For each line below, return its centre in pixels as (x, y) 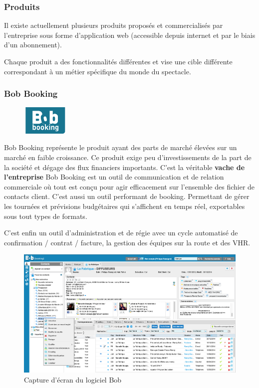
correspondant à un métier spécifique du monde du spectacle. (98, 71)
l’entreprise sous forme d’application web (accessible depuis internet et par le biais (130, 35)
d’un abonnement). (33, 45)
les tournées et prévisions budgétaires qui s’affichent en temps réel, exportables (125, 206)
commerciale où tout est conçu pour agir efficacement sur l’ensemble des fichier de (129, 186)
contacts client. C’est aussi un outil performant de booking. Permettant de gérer (127, 196)
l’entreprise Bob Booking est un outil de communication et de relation (114, 177)
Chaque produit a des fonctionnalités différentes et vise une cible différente (118, 61)
